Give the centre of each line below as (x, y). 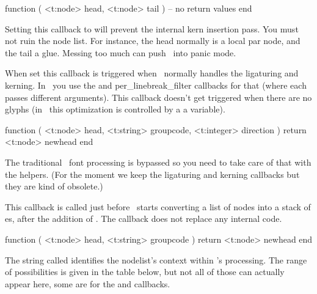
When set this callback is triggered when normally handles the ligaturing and (152, 73)
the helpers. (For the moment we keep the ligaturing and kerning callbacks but (152, 174)
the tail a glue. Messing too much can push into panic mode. (121, 52)
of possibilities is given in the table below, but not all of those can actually (145, 272)
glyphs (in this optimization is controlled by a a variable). (115, 109)
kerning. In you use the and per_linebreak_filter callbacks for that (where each (156, 85)
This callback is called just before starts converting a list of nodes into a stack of (158, 206)
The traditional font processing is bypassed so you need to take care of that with (158, 162)
